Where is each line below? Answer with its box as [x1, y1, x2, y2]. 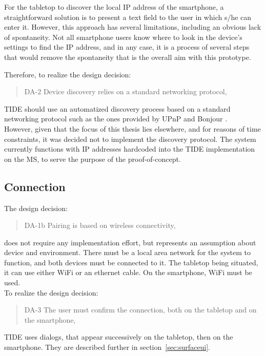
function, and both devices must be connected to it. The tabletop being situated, [4, 257, 258, 267]
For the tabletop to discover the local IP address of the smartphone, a [4, 2, 224, 12]
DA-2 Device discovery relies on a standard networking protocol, [24, 86, 227, 97]
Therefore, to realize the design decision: [4, 69, 131, 79]
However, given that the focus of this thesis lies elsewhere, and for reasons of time [4, 123, 261, 134]
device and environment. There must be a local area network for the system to [4, 247, 251, 258]
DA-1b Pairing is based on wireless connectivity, [24, 220, 176, 231]
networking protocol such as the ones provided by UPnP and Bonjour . [4, 113, 228, 124]
